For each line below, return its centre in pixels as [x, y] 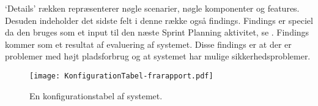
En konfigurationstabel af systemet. [96, 95]
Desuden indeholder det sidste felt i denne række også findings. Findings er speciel [159, 20]
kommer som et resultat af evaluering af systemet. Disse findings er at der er [148, 44]
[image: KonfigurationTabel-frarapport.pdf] [121, 76]
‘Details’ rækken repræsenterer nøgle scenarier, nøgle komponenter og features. [152, 8]
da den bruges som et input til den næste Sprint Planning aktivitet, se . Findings [157, 32]
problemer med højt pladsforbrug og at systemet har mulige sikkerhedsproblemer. [158, 56]
